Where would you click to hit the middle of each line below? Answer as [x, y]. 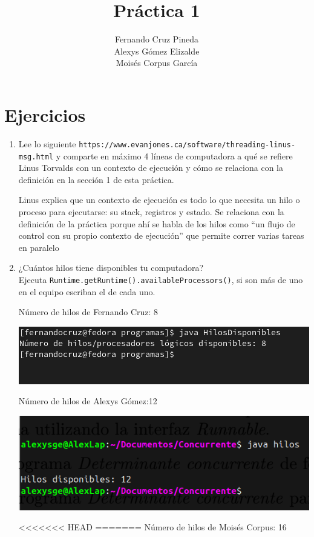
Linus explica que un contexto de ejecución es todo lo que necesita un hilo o [159, 200]
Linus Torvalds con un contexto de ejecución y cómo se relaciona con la [151, 168]
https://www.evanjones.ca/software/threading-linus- [187, 145]
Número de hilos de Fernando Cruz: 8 [88, 312]
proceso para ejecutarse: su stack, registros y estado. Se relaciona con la [151, 211]
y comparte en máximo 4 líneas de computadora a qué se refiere [174, 155]
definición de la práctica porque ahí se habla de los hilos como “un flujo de [157, 223]
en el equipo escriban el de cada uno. [87, 291]
